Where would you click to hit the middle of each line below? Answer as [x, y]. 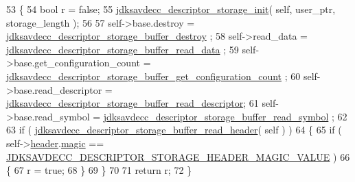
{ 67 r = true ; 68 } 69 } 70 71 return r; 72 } [99, 170]
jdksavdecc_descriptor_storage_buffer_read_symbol [216, 116]
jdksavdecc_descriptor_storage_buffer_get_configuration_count [144, 76]
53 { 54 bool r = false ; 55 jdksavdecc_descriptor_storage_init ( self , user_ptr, [171, 9]
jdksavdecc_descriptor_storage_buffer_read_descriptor [125, 103]
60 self [304, 76]
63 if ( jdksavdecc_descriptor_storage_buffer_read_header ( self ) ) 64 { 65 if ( [174, 130]
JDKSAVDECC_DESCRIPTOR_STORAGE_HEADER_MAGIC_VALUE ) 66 [178, 156]
